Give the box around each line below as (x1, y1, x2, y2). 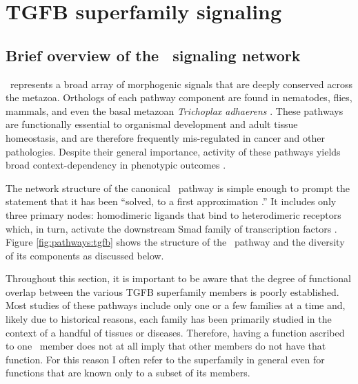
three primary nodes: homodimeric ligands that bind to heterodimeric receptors (6, 207, 341, 222)
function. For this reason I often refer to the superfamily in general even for (6, 352, 325, 366)
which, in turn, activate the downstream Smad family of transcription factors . (6, 221, 337, 235)
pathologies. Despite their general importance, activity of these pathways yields (6, 144, 341, 158)
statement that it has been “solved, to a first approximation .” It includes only (6, 194, 337, 209)
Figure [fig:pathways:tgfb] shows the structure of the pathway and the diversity (6, 235, 345, 249)
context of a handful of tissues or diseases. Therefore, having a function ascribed (6, 325, 345, 339)
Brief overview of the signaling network (6, 44, 301, 65)
